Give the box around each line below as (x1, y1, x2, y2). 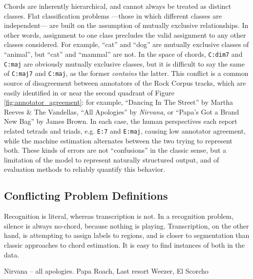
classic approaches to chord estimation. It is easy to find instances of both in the (4, 239, 245, 250)
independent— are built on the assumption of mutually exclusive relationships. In (4, 20, 249, 30)
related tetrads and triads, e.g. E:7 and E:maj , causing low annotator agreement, (4, 125, 246, 136)
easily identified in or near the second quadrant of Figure (4, 87, 174, 97)
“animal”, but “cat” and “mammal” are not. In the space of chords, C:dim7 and (4, 48, 243, 59)
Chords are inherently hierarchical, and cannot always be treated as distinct (4, 1, 232, 11)
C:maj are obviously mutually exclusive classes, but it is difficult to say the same (4, 58, 245, 69)
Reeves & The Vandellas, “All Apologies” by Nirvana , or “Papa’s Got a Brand (4, 106, 239, 116)
